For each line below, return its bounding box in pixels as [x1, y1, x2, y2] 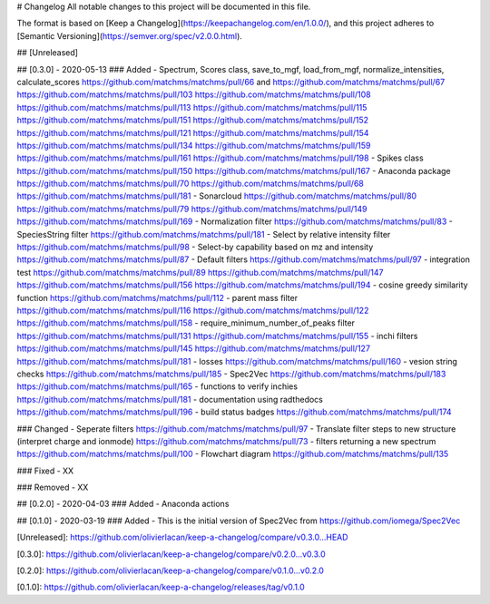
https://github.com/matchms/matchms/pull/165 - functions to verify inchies [16, 381, 299, 392]
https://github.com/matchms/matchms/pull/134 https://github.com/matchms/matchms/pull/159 [16, 140, 371, 151]
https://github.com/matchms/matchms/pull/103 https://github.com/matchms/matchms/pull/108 [16, 89, 371, 100]
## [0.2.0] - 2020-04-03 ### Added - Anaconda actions [16, 499, 230, 510]
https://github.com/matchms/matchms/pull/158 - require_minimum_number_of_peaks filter [16, 317, 356, 328]
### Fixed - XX [16, 465, 74, 476]
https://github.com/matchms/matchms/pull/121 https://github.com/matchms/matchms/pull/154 [16, 127, 369, 138]
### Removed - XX [16, 482, 89, 493]
